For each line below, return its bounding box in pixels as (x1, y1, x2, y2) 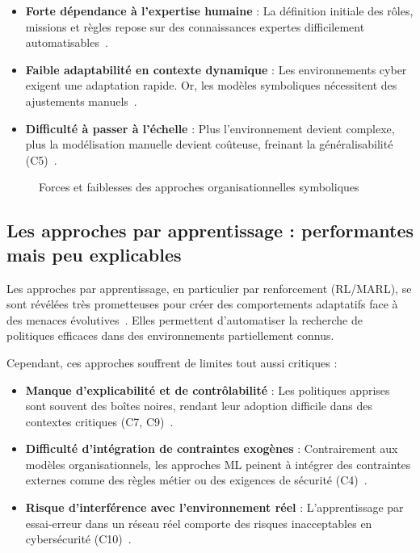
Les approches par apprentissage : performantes (6, 218, 414, 243)
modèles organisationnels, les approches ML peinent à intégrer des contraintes (25, 455, 411, 472)
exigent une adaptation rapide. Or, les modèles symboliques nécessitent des (25, 77, 397, 94)
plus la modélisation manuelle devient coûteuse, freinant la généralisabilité (25, 136, 393, 153)
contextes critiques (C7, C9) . (25, 413, 174, 429)
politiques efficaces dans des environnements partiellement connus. (6, 327, 334, 344)
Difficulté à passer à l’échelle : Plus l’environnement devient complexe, (25, 119, 395, 136)
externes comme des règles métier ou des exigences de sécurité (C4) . (25, 471, 367, 488)
